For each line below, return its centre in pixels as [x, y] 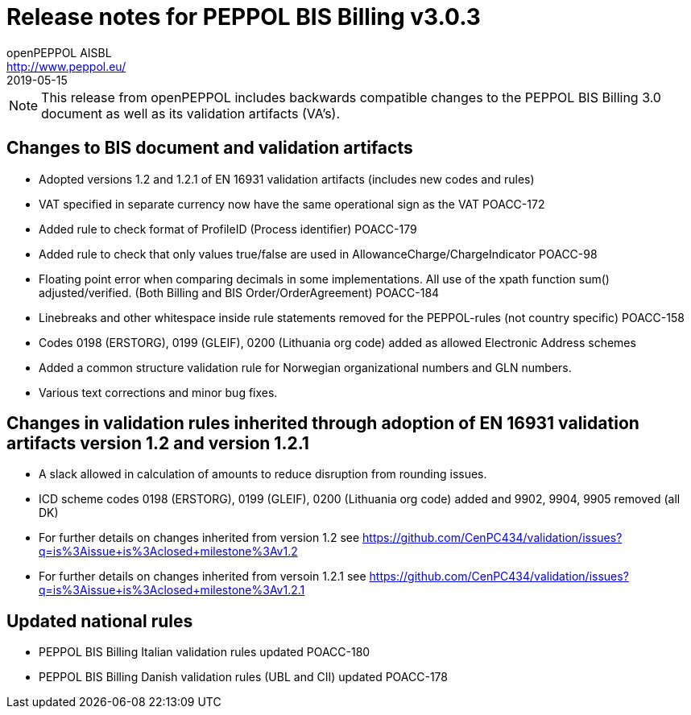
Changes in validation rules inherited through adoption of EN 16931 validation [323, 424]
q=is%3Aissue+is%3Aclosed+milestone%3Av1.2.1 [172, 590]
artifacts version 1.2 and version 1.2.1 [158, 444]
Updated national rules [100, 621]
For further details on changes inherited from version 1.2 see [199, 538]
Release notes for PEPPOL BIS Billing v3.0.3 [244, 17]
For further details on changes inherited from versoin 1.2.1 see [203, 577]
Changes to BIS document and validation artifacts [210, 148]
